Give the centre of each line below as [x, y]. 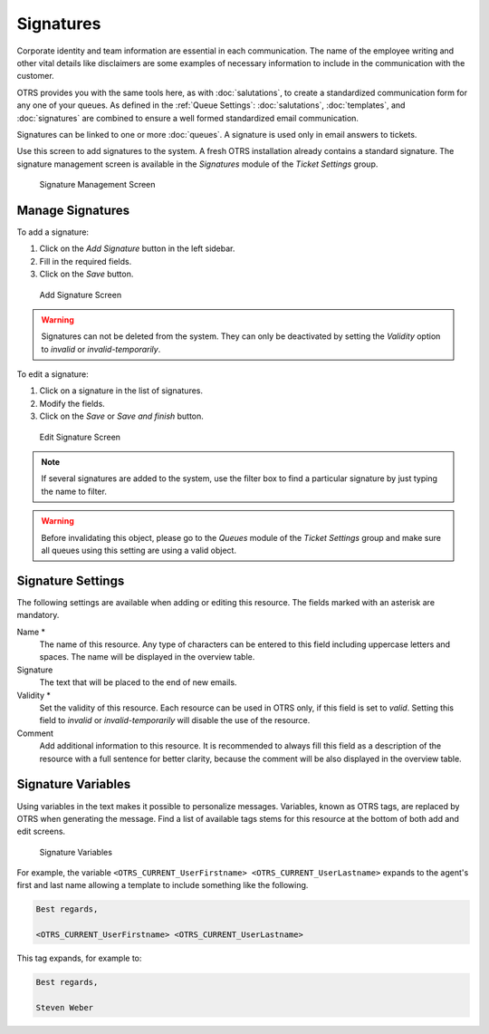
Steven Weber [65, 1007]
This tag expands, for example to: [79, 958]
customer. [35, 76]
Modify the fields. [72, 403]
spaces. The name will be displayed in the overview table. [147, 657]
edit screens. [41, 831]
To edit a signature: [53, 374]
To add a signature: [53, 232]
